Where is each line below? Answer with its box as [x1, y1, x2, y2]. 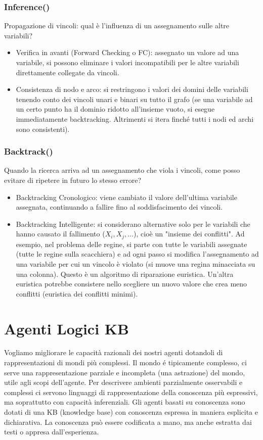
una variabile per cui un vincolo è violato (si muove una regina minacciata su [16, 258, 255, 269]
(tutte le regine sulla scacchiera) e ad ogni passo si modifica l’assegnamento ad [16, 249, 259, 259]
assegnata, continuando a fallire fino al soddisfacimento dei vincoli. [16, 202, 223, 212]
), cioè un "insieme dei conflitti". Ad [134, 228, 245, 239]
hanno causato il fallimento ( [16, 228, 105, 239]
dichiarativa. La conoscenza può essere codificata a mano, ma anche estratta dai [4, 416, 252, 427]
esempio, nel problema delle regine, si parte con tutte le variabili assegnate [16, 238, 247, 249]
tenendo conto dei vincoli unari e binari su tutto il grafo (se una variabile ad [16, 93, 253, 104]
